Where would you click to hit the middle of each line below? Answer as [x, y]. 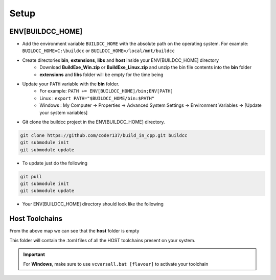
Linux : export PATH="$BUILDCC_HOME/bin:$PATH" [97, 98]
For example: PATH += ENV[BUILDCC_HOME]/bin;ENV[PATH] [106, 91]
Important [34, 254]
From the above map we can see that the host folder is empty [74, 231]
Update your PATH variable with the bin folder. [71, 84]
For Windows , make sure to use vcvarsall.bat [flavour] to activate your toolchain [116, 264]
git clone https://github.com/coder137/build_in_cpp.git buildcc [104, 135]
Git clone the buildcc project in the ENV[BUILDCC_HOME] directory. [94, 122]
